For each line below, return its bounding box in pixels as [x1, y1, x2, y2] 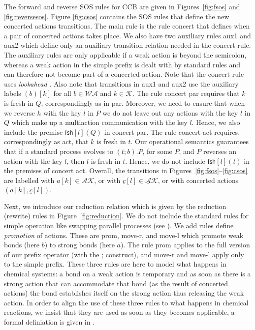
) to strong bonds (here [44, 240, 115, 250]
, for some [142, 146, 172, 156]
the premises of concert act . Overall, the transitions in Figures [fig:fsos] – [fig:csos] [4, 165, 248, 176]
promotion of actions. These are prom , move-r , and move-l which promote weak [4, 230, 244, 240]
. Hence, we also [191, 117, 240, 127]
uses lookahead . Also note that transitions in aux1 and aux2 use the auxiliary [4, 78, 239, 89]
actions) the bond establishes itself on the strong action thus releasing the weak [4, 288, 244, 298]
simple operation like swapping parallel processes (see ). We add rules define [4, 220, 234, 231]
